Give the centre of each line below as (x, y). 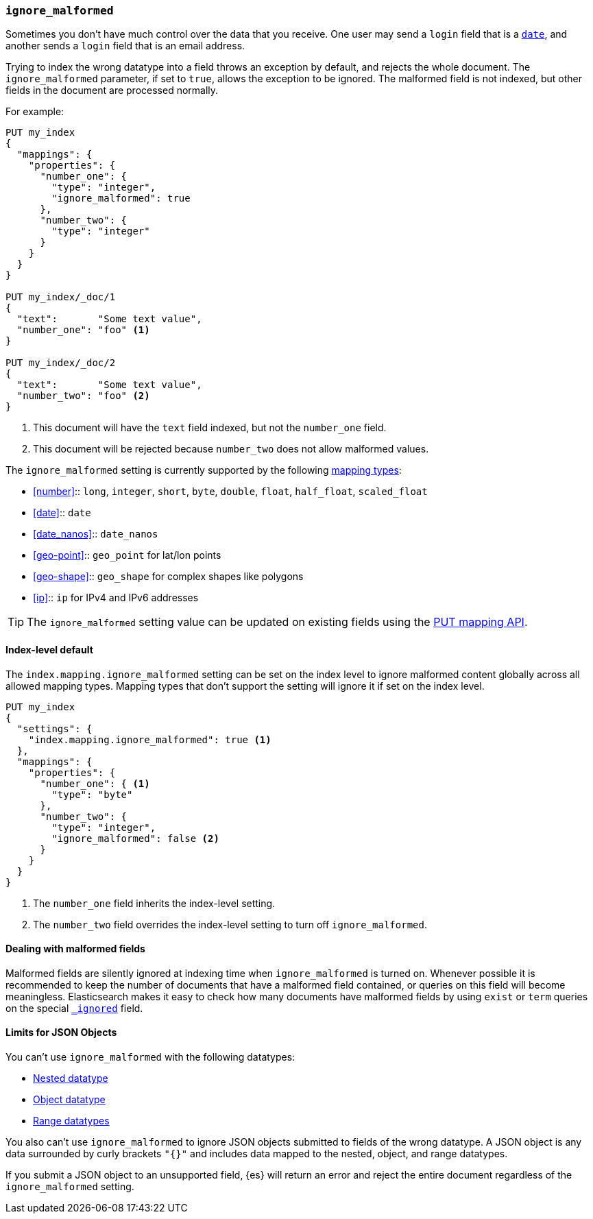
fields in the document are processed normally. (112, 90)
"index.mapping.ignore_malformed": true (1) (150, 739)
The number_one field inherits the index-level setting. (154, 903)
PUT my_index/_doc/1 (61, 297)
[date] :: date (62, 513)
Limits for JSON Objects (61, 1033)
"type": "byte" (92, 794)
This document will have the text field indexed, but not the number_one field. (210, 428)
